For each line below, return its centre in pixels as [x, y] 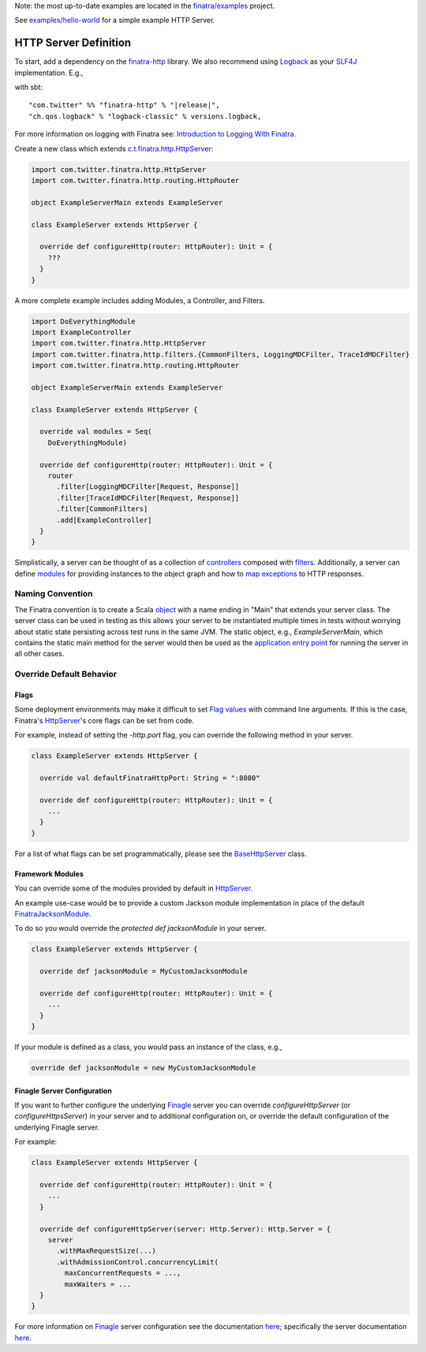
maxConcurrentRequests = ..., [123, 1273]
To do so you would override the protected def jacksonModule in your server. [140, 928]
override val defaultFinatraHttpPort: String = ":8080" [150, 778]
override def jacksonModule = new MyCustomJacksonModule [144, 1068]
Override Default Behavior [66, 674]
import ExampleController [81, 332]
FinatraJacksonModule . [53, 914]
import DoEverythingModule [83, 321]
